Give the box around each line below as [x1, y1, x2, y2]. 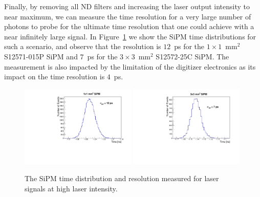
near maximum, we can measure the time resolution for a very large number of [4, 11, 251, 21]
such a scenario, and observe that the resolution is [4, 41, 161, 52]
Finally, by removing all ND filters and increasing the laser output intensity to [4, 1, 250, 11]
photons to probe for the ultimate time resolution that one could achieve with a [4, 21, 254, 32]
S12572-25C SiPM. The [156, 51, 229, 61]
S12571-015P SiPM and [4, 51, 78, 61]
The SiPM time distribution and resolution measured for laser [25, 173, 219, 184]
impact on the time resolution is [4, 71, 105, 82]
